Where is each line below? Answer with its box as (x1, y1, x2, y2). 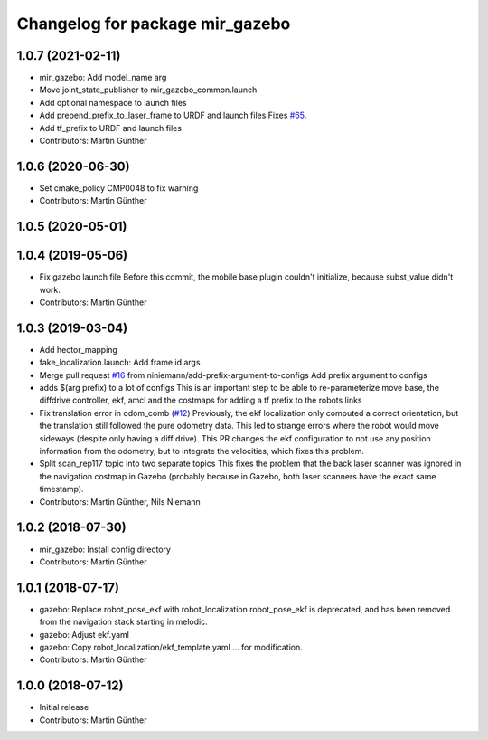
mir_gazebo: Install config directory (39, 544, 172, 555)
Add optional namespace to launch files (39, 97, 187, 108)
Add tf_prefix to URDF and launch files (39, 122, 183, 133)
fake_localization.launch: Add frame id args (39, 357, 201, 368)
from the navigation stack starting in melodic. (39, 616, 208, 628)
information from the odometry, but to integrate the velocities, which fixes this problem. (39, 446, 365, 457)
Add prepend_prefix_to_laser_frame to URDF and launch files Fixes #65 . (39, 109, 307, 121)
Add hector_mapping (39, 344, 117, 355)
